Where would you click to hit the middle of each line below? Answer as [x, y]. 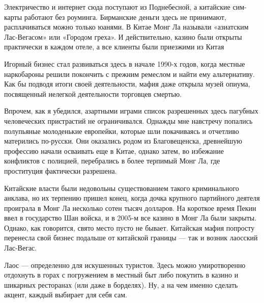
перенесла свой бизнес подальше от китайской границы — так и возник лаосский [131, 238]
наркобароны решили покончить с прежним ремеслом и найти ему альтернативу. [129, 74]
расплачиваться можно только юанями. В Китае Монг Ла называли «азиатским [126, 27]
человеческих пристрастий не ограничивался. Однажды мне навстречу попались [128, 120]
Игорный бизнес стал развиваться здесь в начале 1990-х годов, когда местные [125, 63]
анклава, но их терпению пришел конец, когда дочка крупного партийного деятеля [132, 198]
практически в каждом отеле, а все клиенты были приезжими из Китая [114, 47]
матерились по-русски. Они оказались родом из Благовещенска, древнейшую [123, 141]
